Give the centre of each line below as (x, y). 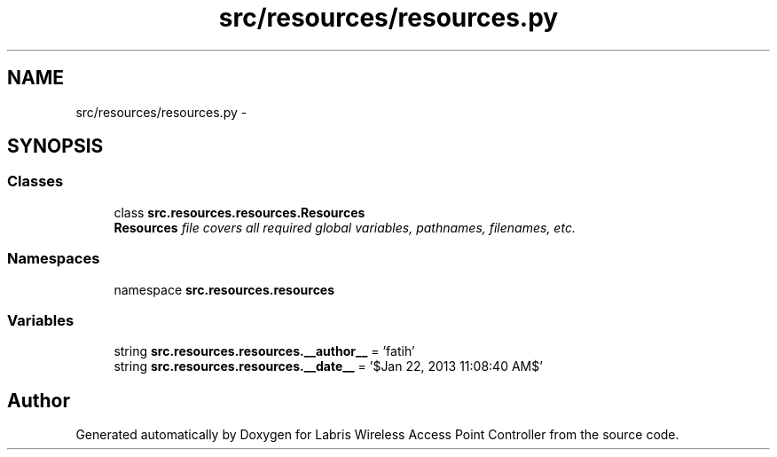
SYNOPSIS (55, 146)
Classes (35, 181)
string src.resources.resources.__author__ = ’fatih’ (264, 351)
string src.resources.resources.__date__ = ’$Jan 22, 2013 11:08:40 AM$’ (328, 366)
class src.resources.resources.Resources (239, 212)
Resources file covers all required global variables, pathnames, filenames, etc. (345, 227)
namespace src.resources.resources (224, 289)
